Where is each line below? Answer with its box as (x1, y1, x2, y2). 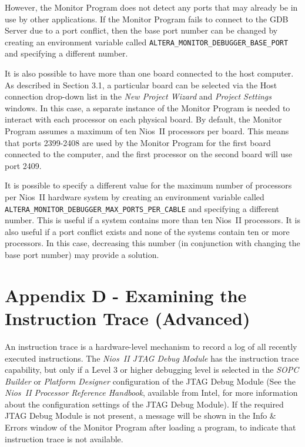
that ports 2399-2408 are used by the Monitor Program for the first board (5, 136, 271, 148)
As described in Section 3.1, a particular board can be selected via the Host (5, 78, 277, 91)
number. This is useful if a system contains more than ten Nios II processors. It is (5, 214, 301, 226)
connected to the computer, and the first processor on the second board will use (5, 148, 293, 160)
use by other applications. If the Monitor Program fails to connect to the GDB (5, 12, 289, 25)
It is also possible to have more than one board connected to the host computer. (5, 67, 294, 80)
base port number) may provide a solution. (5, 249, 159, 260)
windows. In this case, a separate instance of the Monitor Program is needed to (5, 101, 290, 114)
